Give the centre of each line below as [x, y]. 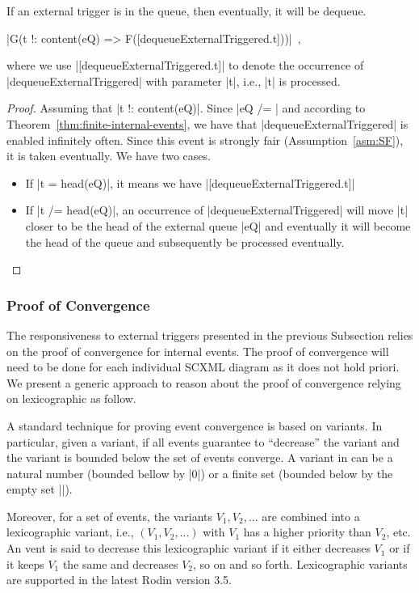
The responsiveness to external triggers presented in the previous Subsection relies [210, 335]
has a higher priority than [307, 532]
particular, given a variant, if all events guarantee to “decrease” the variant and [203, 441]
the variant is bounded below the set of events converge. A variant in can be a [200, 457]
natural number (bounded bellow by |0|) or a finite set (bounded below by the [200, 473]
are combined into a [311, 516]
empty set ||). [40, 489]
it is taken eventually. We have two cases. [109, 156]
